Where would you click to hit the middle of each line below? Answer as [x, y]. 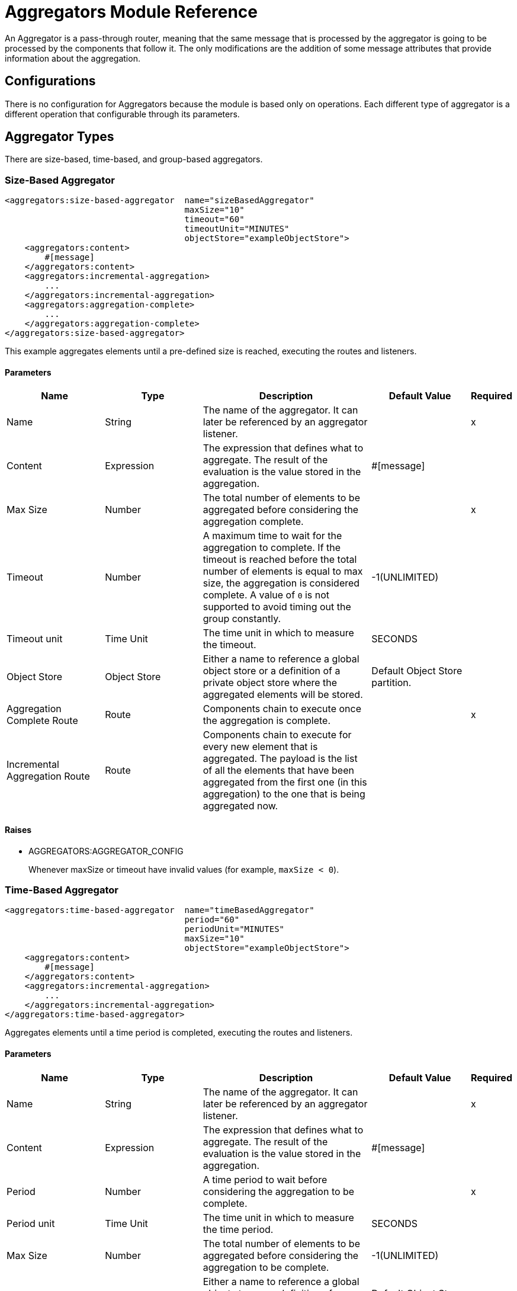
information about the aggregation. [73, 58]
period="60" [212, 920]
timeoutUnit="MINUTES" [237, 229]
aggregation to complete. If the [272, 548]
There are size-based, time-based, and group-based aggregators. [134, 159]
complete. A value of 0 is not [266, 595]
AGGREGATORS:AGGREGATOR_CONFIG [106, 851]
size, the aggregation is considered [281, 583]
